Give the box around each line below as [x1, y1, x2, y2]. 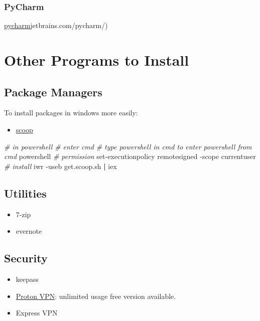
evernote [16, 226, 42, 236]
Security [4, 250, 48, 266]
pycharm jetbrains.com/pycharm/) [4, 20, 108, 31]
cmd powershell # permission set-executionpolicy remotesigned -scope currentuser [4, 151, 256, 162]
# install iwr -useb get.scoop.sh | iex [4, 160, 117, 171]
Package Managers [4, 84, 102, 99]
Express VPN [16, 307, 58, 318]
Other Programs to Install [4, 50, 189, 70]
